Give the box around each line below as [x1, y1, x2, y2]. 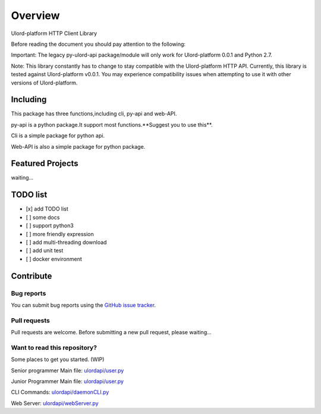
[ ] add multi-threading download [26, 239, 107, 246]
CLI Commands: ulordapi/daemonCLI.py [11, 388, 109, 396]
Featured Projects [11, 158, 78, 169]
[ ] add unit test [26, 247, 64, 254]
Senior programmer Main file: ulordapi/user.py [11, 366, 124, 374]
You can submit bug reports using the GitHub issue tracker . [11, 301, 156, 309]
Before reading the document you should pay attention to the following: [11, 40, 186, 48]
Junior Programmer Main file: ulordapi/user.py [11, 378, 124, 385]
